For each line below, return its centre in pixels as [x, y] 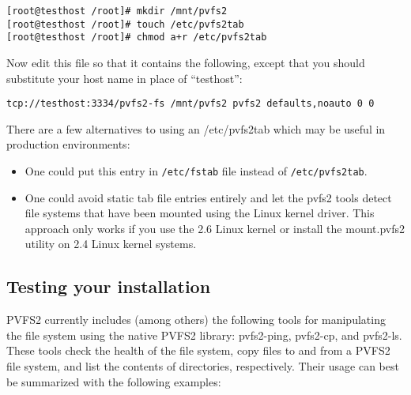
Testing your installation [109, 286]
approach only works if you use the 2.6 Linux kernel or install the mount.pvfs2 [215, 228]
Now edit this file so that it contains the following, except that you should [186, 62]
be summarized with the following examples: [114, 381]
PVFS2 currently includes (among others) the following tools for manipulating [196, 320]
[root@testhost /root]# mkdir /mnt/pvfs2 [117, 11]
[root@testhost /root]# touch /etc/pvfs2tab [125, 24]
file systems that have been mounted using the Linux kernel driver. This [200, 213]
